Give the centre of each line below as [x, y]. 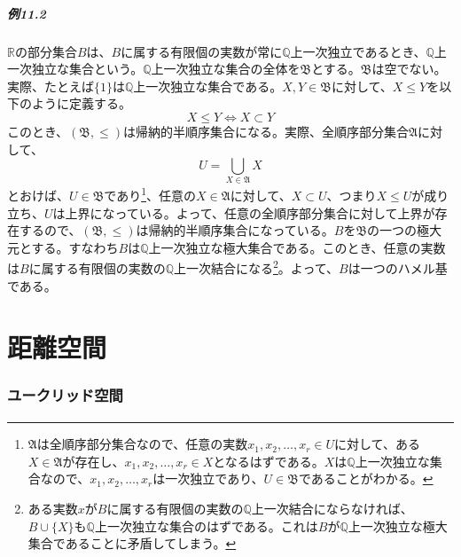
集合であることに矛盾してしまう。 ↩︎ [132, 543]
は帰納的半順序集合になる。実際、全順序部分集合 [266, 131]
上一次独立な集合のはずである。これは [206, 526]
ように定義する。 [81, 103]
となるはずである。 [269, 461]
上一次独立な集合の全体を [226, 69]
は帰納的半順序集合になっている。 [235, 230]
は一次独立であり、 [208, 479]
